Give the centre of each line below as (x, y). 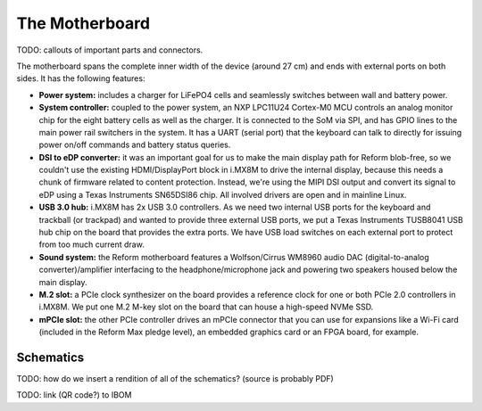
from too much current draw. (91, 244)
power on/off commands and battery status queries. (135, 145)
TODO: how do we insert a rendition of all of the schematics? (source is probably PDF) (175, 379)
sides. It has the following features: (81, 78)
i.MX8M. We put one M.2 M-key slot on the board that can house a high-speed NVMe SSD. (206, 307)
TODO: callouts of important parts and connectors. (110, 50)
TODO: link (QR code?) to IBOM (74, 395)
